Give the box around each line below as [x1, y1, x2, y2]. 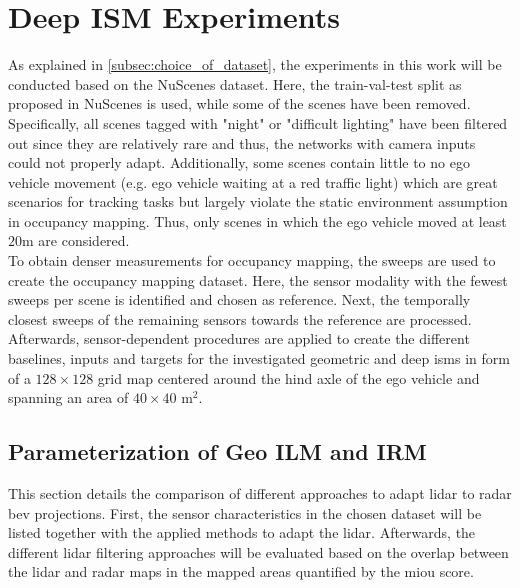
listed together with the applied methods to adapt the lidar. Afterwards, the [8, 522, 476, 543]
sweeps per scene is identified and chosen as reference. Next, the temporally [8, 289, 471, 310]
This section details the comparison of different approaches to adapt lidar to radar [8, 483, 512, 504]
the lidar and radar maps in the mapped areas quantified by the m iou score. [8, 561, 474, 582]
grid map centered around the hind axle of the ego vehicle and [97, 367, 480, 388]
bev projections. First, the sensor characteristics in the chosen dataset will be [8, 502, 482, 523]
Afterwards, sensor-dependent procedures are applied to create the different [8, 328, 470, 349]
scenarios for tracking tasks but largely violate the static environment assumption [8, 191, 508, 212]
